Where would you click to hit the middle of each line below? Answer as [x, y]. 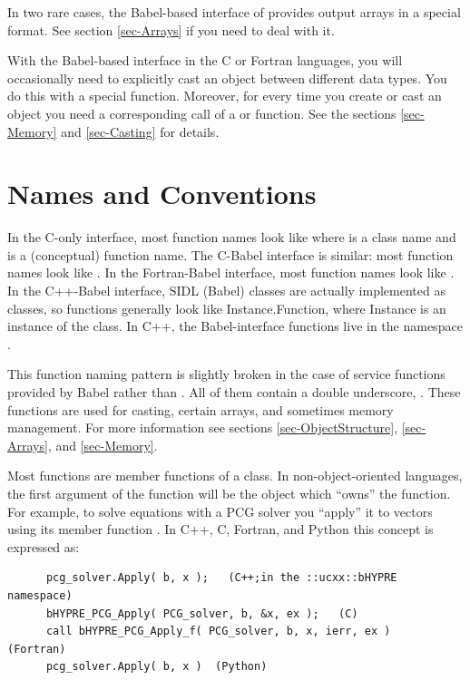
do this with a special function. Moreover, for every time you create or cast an [225, 96]
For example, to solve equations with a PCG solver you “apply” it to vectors [220, 511]
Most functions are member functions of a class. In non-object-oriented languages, [235, 476]
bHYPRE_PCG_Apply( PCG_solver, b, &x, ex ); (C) [202, 613]
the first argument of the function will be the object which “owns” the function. [229, 493]
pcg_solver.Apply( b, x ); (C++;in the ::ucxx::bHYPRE [221, 578]
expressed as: [44, 546]
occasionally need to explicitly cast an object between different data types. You [227, 78]
